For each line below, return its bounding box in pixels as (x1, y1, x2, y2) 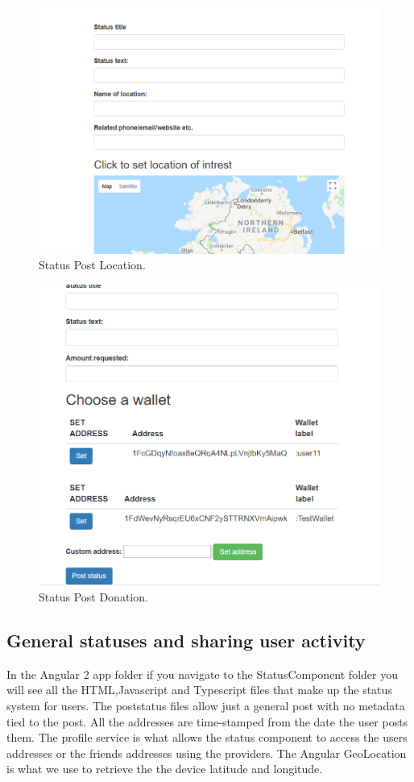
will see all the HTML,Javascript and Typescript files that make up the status (6, 681, 392, 698)
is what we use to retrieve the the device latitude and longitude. (6, 760, 323, 777)
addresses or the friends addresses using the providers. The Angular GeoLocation (6, 744, 407, 761)
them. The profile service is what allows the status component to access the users (6, 729, 408, 746)
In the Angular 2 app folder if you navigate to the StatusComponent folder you (6, 665, 398, 682)
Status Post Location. (39, 256, 146, 273)
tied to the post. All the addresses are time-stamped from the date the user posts (6, 713, 408, 730)
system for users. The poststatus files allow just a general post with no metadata (6, 697, 405, 713)
